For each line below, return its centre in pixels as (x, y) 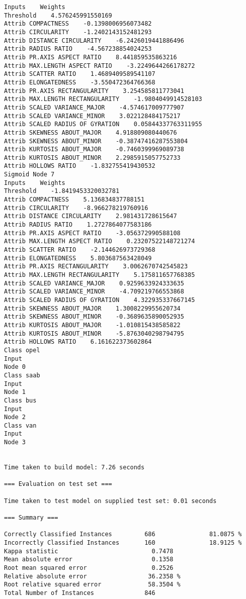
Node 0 (15, 367)
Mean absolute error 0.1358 (89, 560)
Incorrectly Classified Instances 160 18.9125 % (123, 543)
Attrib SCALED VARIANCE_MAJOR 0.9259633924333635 (94, 283)
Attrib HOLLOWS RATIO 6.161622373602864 (78, 342)
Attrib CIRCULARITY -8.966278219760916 (76, 208)
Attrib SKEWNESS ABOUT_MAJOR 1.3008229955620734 (92, 308)
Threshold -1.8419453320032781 (62, 191)
